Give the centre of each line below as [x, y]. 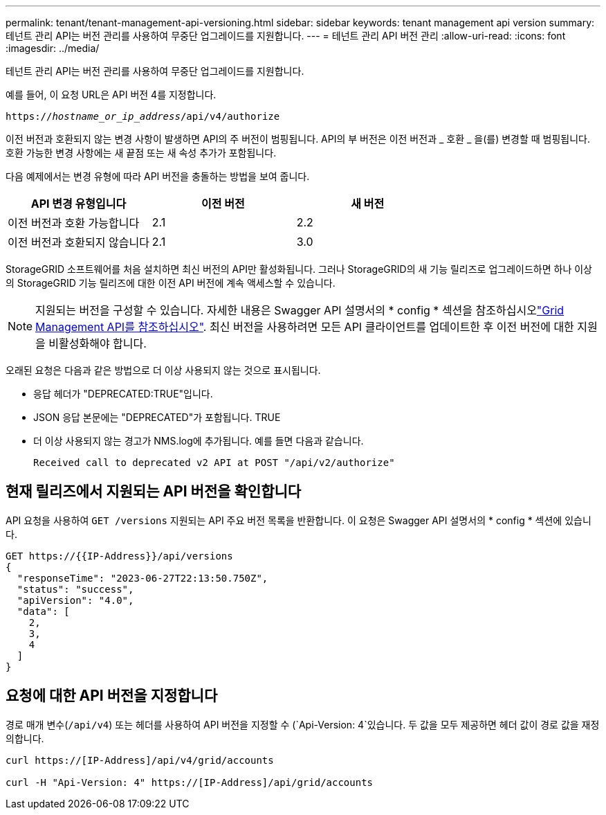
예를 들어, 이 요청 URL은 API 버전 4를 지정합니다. [111, 95]
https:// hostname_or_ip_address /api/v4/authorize [143, 116]
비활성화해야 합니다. [98, 343]
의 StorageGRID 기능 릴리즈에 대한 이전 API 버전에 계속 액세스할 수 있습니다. [171, 283]
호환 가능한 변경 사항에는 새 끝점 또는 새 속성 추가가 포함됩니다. [141, 153]
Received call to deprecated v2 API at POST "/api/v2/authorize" [214, 463]
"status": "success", [75, 589]
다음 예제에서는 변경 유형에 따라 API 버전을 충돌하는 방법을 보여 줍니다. [158, 176]
